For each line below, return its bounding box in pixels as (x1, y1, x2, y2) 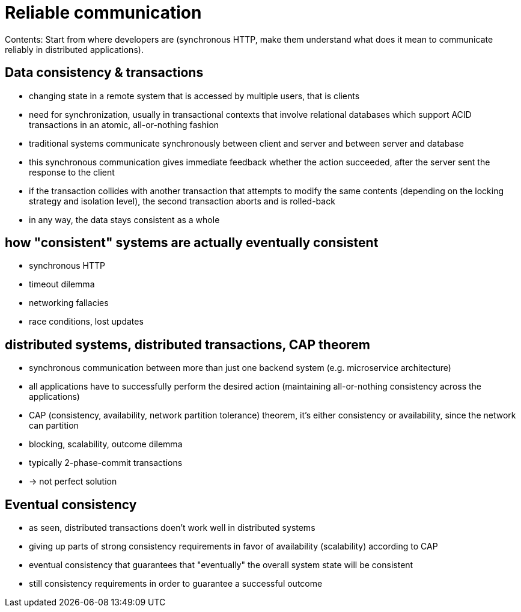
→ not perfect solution (29, 476, 117, 487)
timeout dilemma (29, 279, 95, 290)
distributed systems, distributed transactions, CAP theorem (5, 337, 370, 352)
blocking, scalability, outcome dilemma (29, 439, 183, 450)
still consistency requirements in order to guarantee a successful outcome (29, 578, 323, 589)
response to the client (29, 167, 115, 177)
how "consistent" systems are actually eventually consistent (5, 235, 379, 251)
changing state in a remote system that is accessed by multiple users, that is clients (29, 90, 360, 101)
